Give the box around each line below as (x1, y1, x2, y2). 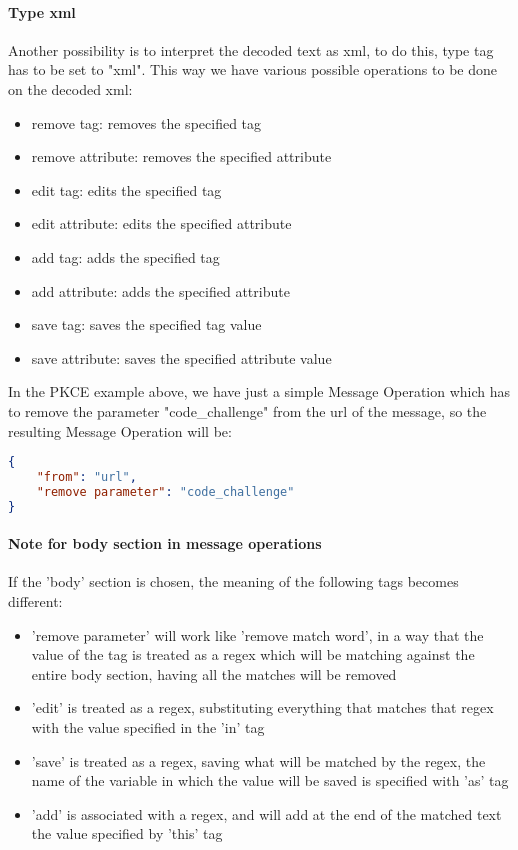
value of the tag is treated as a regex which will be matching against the (31, 644, 475, 665)
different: (8, 591, 63, 611)
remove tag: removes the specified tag (31, 112, 262, 133)
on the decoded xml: (8, 78, 133, 99)
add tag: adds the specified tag (31, 246, 220, 267)
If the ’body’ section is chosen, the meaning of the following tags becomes (8, 571, 459, 592)
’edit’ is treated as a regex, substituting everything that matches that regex (31, 697, 494, 718)
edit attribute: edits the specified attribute (31, 213, 292, 234)
